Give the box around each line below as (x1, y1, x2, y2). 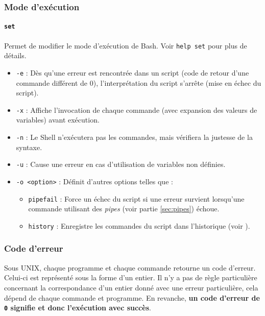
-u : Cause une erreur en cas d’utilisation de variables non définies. (16, 159, 226, 169)
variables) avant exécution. (16, 114, 100, 125)
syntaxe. (16, 141, 42, 152)
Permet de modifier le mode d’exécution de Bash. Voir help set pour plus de (4, 40, 247, 51)
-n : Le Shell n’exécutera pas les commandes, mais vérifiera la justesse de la (16, 132, 253, 142)
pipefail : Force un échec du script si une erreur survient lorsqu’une (28, 193, 245, 204)
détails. (4, 50, 27, 61)
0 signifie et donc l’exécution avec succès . (4, 302, 151, 313)
